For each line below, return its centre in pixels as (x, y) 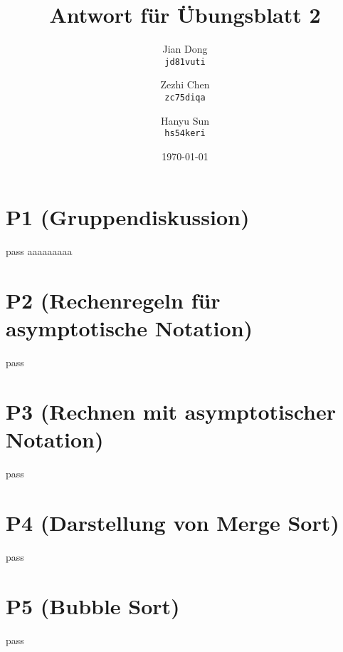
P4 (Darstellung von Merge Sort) (173, 522)
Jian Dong (185, 49)
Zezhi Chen (185, 84)
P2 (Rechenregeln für (113, 300)
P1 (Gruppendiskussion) (128, 217)
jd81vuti (185, 62)
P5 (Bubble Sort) (93, 605)
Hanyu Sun (185, 120)
